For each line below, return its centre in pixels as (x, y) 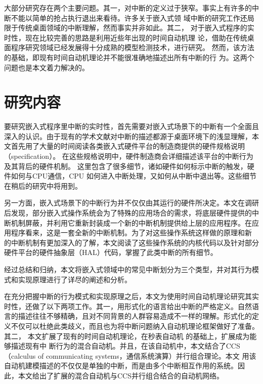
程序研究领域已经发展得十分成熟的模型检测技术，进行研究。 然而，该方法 (133, 47)
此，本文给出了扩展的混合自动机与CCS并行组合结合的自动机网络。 (114, 375)
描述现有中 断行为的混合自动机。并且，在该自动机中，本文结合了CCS (125, 346)
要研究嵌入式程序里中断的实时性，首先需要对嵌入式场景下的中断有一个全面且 (131, 126)
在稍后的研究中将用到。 (43, 185)
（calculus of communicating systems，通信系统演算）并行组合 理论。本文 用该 (130, 355)
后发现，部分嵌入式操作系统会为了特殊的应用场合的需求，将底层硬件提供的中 (131, 213)
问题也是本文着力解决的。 (47, 67)
